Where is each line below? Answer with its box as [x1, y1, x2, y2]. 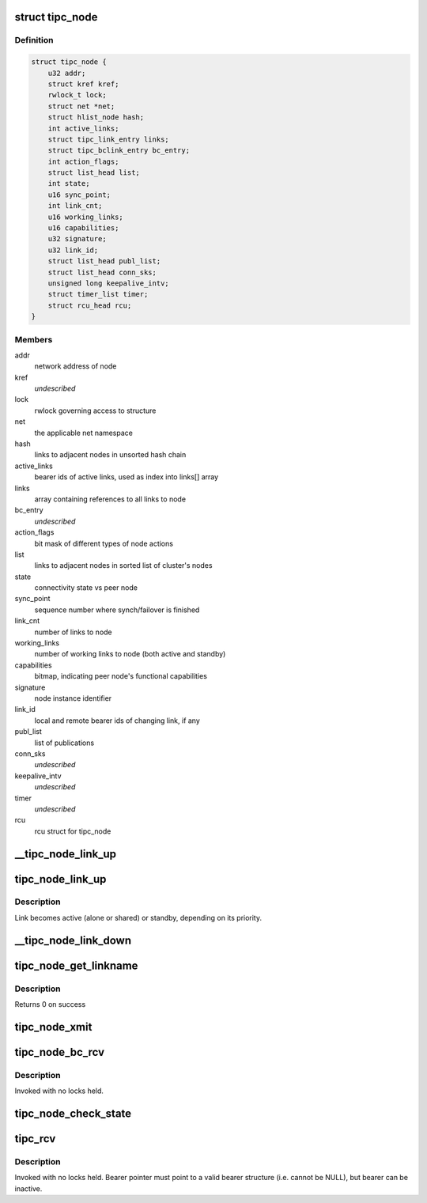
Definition [14, 35, 54, 46]
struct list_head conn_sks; [47, 267, 157, 277]
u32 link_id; [47, 245, 99, 255]
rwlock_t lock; [47, 91, 107, 100]
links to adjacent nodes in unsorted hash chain [34, 450, 187, 460]
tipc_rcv [14, 1132, 56, 1146]
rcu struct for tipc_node [34, 827, 111, 836]
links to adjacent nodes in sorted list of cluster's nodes [34, 561, 213, 570]
